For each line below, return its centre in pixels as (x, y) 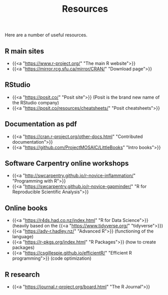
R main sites (24, 51)
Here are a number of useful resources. (46, 35)
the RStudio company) (36, 102)
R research (22, 274)
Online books (26, 208)
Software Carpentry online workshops (67, 163)
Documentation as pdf (41, 124)
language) (23, 237)
